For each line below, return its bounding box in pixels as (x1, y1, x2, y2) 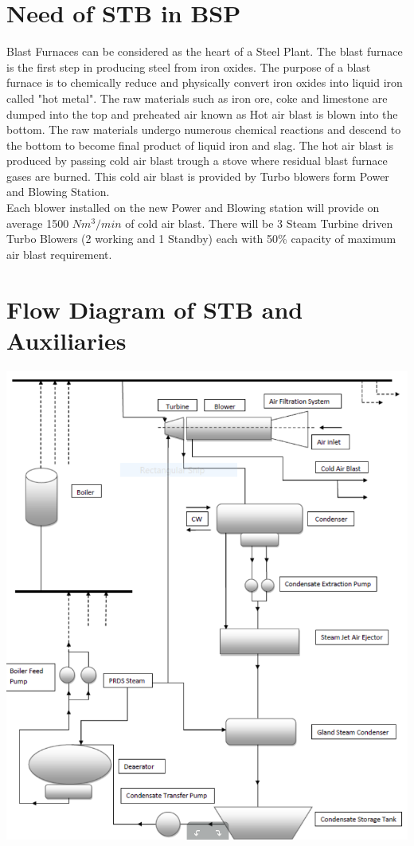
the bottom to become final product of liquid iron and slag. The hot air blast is (6, 136, 394, 153)
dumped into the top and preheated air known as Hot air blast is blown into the (6, 105, 398, 122)
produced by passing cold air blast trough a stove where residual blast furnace (6, 152, 388, 169)
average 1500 (6, 214, 69, 231)
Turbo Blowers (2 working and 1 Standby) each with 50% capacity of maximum (6, 230, 396, 247)
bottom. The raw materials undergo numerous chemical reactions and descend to (6, 121, 401, 138)
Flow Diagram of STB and (6, 292, 303, 325)
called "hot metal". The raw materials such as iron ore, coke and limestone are (6, 89, 388, 106)
